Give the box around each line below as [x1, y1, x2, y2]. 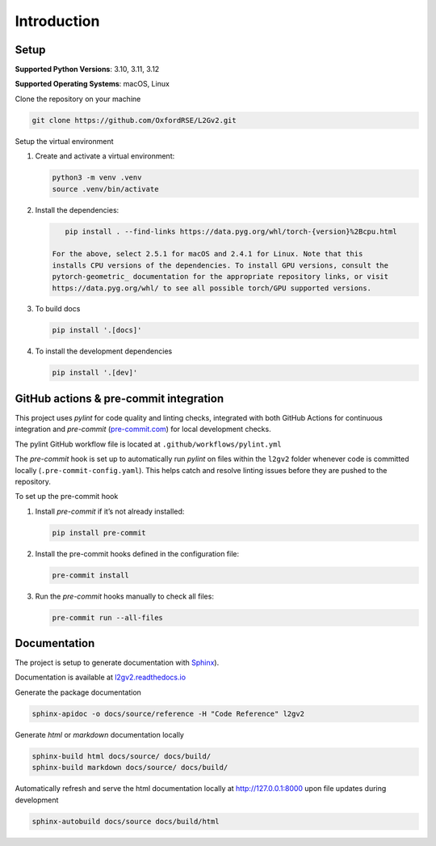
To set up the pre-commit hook [15, 492, 119, 501]
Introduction [15, 12, 100, 30]
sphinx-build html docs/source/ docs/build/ [31, 751, 212, 760]
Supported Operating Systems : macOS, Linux [15, 79, 170, 89]
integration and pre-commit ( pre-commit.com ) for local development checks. [15, 425, 271, 434]
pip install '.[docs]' [52, 326, 142, 335]
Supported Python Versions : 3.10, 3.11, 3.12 [15, 65, 160, 74]
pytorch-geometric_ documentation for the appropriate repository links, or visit [52, 272, 389, 281]
